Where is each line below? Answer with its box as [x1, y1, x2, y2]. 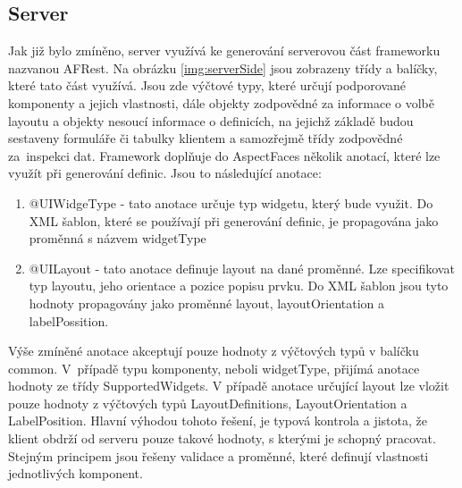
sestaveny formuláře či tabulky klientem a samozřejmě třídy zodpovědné [8, 129, 403, 147]
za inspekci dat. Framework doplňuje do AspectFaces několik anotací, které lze [8, 146, 441, 164]
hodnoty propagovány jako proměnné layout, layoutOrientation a [29, 293, 385, 312]
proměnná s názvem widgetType [29, 229, 206, 248]
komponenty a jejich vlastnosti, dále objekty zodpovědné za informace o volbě [8, 93, 434, 112]
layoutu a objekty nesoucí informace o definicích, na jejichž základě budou [8, 111, 414, 130]
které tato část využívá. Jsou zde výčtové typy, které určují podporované [8, 76, 407, 95]
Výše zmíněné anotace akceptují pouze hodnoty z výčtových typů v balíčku [8, 341, 419, 360]
